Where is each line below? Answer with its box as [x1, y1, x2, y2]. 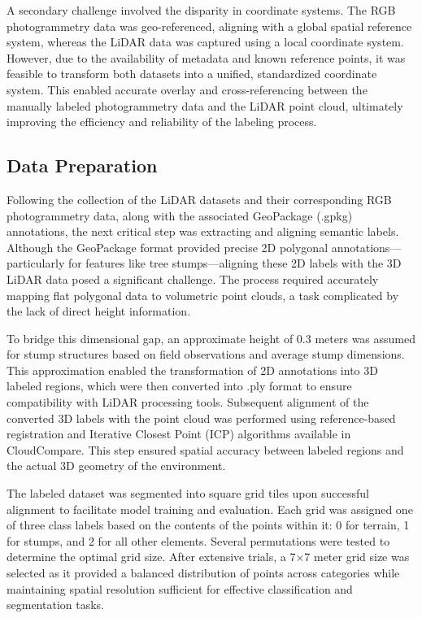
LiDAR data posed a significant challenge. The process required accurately [7, 270, 379, 287]
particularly [7, 255, 65, 272]
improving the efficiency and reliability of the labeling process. [7, 113, 317, 130]
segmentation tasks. [7, 596, 104, 613]
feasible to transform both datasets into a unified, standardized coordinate [7, 65, 377, 82]
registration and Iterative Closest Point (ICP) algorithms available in [7, 425, 351, 442]
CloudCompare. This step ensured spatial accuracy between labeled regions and [7, 441, 404, 458]
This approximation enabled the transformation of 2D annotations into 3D [7, 361, 378, 378]
